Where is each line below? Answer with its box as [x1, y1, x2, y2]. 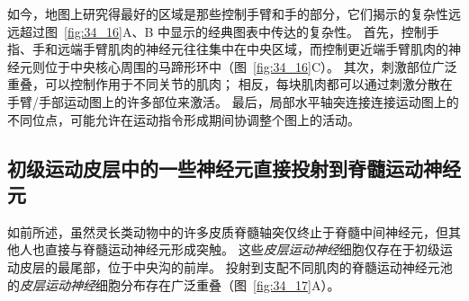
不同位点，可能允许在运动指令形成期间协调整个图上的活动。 [7, 110, 360, 128]
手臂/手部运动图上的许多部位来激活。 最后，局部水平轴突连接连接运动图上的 [7, 92, 459, 111]
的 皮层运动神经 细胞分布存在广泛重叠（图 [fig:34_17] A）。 [7, 275, 340, 294]
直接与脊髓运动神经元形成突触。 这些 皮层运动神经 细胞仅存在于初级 [44, 240, 440, 259]
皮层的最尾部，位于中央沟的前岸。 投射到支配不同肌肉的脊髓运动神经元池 [19, 257, 453, 276]
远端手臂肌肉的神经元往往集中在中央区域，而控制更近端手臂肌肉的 [57, 40, 448, 58]
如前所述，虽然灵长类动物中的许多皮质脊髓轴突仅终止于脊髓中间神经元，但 [7, 222, 448, 241]
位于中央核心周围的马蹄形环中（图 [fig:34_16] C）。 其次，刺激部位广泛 [44, 57, 457, 75]
